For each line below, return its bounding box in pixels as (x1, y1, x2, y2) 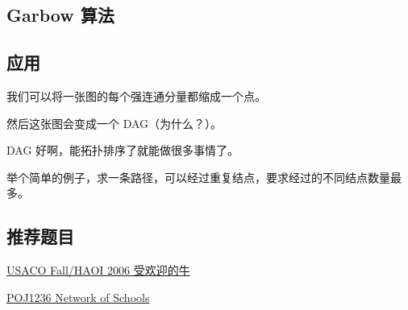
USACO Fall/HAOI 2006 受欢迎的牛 (6, 262, 190, 279)
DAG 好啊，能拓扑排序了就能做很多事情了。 (6, 142, 239, 159)
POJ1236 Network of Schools (6, 288, 150, 305)
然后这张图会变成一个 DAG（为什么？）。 (6, 114, 223, 131)
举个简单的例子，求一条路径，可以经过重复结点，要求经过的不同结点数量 (6, 168, 390, 185)
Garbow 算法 (6, 2, 114, 27)
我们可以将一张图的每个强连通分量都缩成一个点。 (6, 87, 266, 104)
